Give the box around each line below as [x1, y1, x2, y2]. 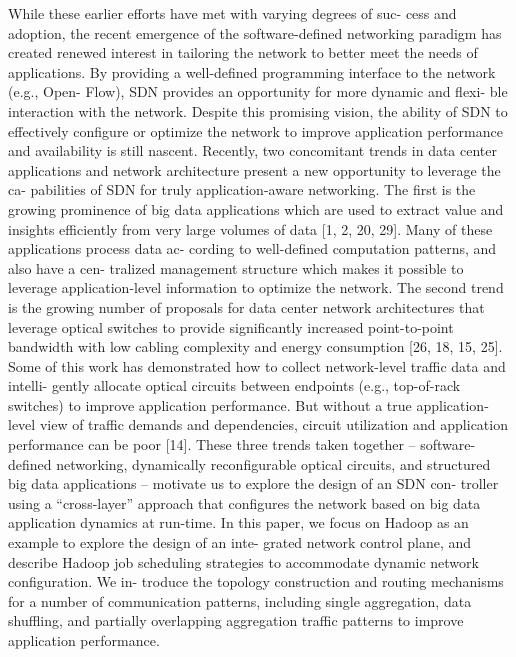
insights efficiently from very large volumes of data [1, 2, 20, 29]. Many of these [8, 218, 493, 239]
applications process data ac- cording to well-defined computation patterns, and [8, 238, 497, 259]
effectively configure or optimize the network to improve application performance [8, 120, 503, 141]
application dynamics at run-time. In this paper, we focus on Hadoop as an [8, 512, 469, 533]
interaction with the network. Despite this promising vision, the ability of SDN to [8, 100, 508, 121]
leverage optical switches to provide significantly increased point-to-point [8, 316, 454, 337]
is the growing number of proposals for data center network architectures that [8, 296, 485, 317]
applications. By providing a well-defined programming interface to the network [8, 61, 496, 82]
